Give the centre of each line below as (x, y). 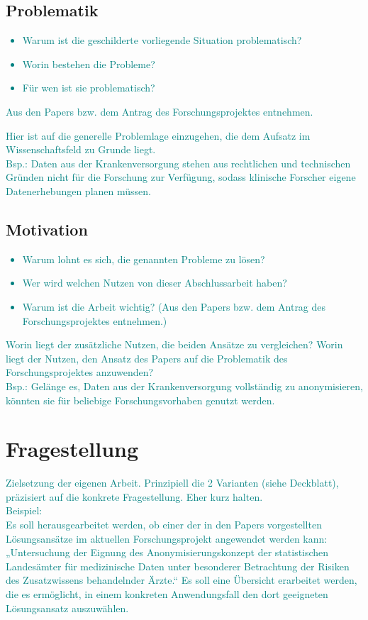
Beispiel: (24, 510)
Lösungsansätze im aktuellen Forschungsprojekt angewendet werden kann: (167, 538)
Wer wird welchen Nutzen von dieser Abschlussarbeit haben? (155, 283)
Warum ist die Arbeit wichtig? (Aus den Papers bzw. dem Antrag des (174, 306)
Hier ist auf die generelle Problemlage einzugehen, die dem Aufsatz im (158, 135)
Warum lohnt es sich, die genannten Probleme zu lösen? (144, 259)
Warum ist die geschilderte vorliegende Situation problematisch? (162, 40)
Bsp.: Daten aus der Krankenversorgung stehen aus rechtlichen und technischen (178, 163)
